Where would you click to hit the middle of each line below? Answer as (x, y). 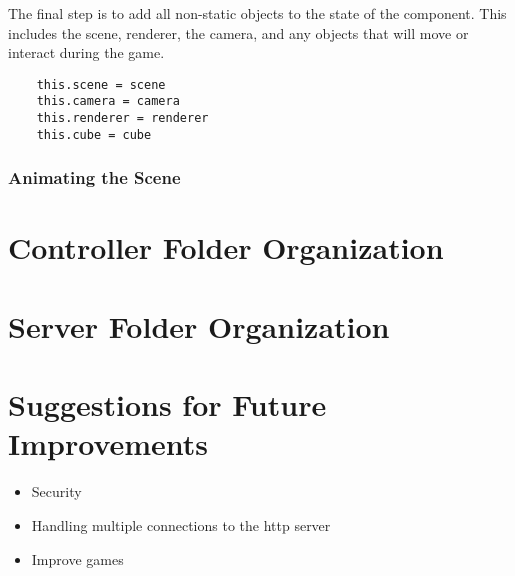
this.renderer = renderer (122, 118)
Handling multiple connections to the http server (181, 524)
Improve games (77, 558)
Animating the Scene (94, 177)
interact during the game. (86, 52)
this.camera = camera (108, 101)
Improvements (108, 443)
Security (56, 491)
